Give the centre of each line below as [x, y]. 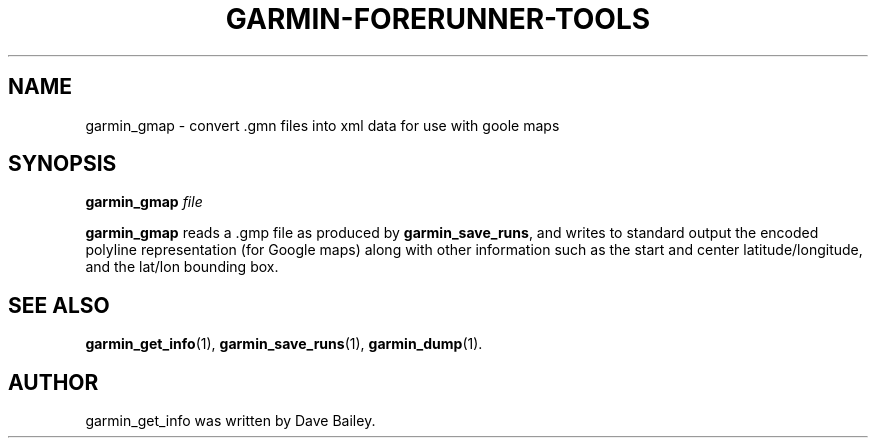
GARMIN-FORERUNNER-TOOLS [438, 19]
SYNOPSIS [62, 164]
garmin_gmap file [144, 202]
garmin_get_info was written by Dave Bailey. [230, 421]
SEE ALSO [59, 305]
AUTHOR [53, 382]
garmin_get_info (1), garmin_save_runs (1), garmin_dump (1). [284, 344]
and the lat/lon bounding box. [182, 267]
